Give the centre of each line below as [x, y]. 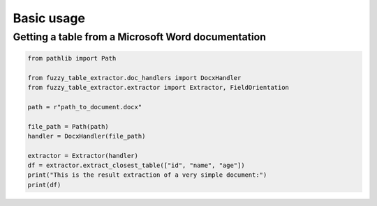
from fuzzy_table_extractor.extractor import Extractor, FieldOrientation [158, 87]
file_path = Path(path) [68, 126]
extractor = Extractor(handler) [83, 156]
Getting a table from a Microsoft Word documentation [140, 37]
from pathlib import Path [72, 58]
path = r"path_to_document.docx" [85, 107]
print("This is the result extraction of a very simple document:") [147, 175]
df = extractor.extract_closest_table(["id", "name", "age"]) [136, 166]
